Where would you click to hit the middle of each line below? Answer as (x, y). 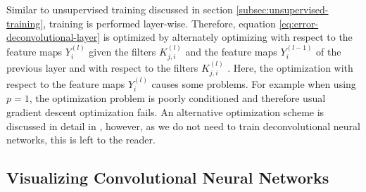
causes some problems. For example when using (254, 84)
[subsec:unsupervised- (282, 9)
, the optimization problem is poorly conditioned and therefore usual (177, 98)
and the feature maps (231, 51)
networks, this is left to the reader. (81, 140)
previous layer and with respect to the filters (102, 67)
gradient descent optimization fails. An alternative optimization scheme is (165, 112)
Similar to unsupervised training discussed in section (120, 9)
